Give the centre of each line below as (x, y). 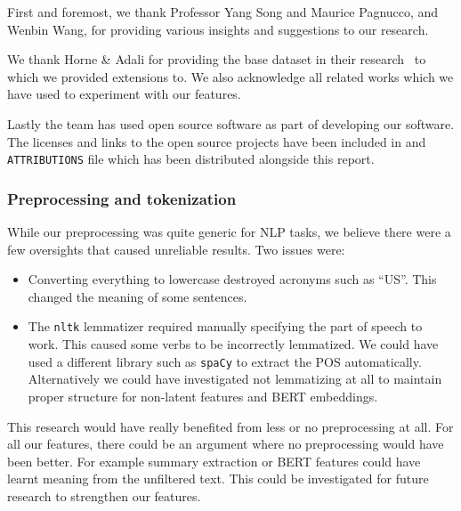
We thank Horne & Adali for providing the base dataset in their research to (217, 59)
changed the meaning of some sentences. (137, 296)
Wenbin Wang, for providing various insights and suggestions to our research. (218, 29)
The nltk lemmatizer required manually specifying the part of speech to (225, 326)
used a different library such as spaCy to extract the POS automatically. (225, 361)
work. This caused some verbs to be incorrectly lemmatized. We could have (233, 344)
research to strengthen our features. (104, 495)
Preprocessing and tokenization (122, 198)
